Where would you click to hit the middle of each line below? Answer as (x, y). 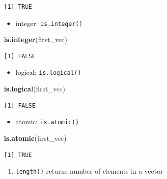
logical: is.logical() (48, 72)
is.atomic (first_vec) (35, 138)
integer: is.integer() (49, 23)
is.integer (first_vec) (36, 39)
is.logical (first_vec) (35, 89)
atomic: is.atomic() (47, 122)
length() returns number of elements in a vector (89, 171)
